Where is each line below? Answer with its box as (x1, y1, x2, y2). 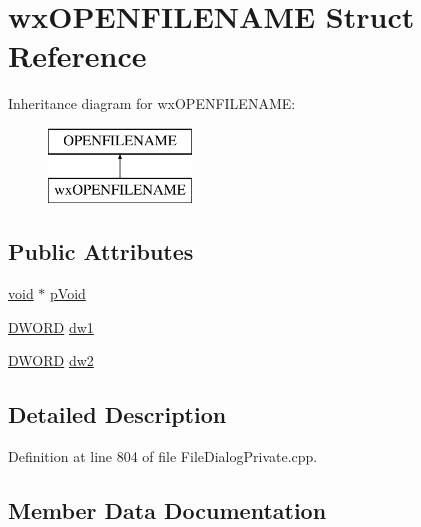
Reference (8, 35, 147, 76)
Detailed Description (8, 399, 227, 430)
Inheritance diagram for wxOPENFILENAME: (8, 93, 296, 114)
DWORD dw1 (8, 316, 94, 337)
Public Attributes (8, 236, 194, 267)
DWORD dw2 (8, 350, 94, 371)
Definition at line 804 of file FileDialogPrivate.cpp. (8, 446, 318, 467)
